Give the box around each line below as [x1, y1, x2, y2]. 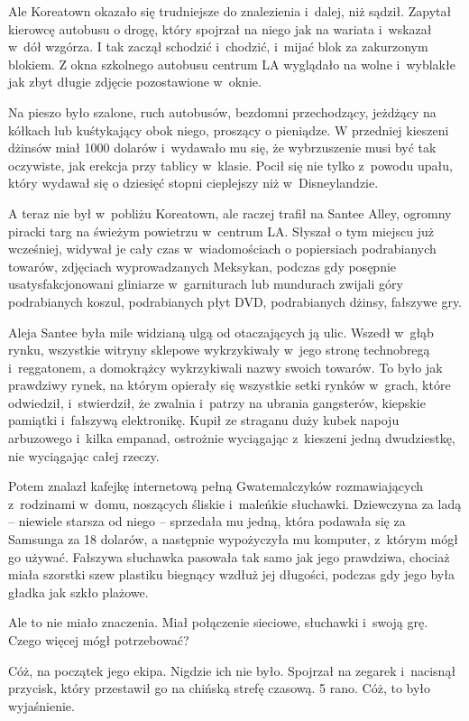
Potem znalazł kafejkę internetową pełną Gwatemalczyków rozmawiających [8, 476, 424, 495]
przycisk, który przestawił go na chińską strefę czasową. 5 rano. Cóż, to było [8, 679, 431, 698]
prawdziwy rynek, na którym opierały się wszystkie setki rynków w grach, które [8, 375, 451, 394]
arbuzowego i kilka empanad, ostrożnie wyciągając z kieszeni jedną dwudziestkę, [8, 429, 455, 448]
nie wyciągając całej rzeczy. [8, 446, 160, 465]
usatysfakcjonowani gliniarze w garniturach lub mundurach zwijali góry [8, 274, 403, 293]
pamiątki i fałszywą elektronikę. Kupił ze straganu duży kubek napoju [8, 411, 400, 430]
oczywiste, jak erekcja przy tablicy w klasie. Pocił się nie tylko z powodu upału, [8, 155, 453, 174]
